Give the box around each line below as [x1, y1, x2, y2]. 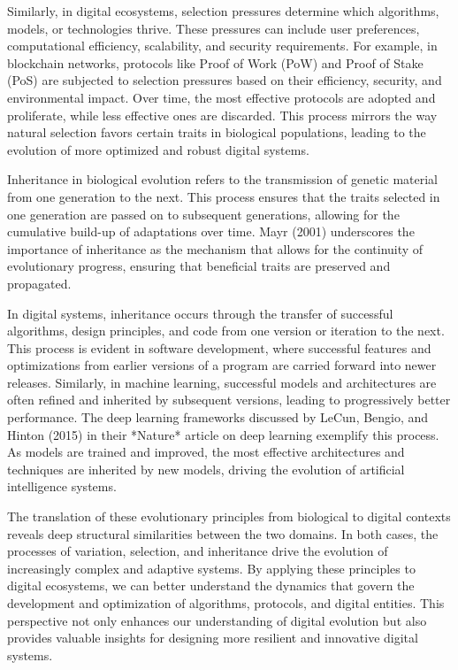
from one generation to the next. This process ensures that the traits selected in [7, 187, 440, 205]
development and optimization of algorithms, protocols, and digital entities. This [7, 594, 445, 612]
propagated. [7, 273, 72, 292]
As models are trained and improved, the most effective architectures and [7, 443, 405, 461]
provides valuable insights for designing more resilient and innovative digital [7, 628, 418, 647]
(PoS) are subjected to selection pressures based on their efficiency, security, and [7, 71, 442, 89]
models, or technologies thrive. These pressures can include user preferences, [7, 19, 420, 37]
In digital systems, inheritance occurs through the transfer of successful [7, 304, 393, 322]
